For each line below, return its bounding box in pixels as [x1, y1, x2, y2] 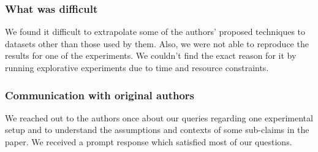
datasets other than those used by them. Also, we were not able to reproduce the [5, 37, 309, 50]
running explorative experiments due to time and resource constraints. [5, 61, 269, 74]
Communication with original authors [5, 87, 194, 102]
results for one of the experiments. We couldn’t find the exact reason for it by [5, 49, 297, 62]
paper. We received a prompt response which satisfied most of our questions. [5, 135, 292, 148]
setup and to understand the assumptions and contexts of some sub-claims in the [5, 123, 309, 136]
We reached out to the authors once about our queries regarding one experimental [5, 111, 313, 124]
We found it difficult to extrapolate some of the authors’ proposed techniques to [5, 25, 306, 38]
